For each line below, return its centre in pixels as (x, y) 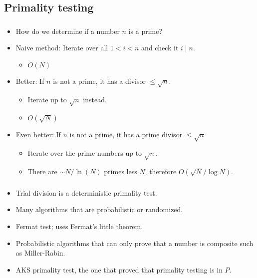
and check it (160, 48)
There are (42, 171)
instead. (95, 99)
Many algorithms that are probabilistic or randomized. (99, 209)
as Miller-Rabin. (40, 253)
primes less (121, 171)
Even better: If (38, 135)
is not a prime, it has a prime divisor (126, 135)
